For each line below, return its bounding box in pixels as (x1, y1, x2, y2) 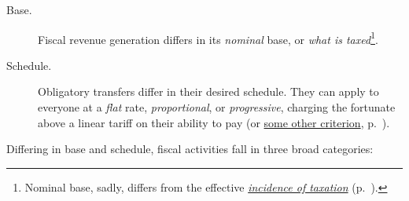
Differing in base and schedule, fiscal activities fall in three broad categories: (6, 141, 374, 157)
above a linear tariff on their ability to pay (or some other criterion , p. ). (38, 114, 390, 130)
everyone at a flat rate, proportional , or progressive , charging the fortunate (38, 99, 396, 115)
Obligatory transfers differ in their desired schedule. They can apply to (38, 83, 379, 100)
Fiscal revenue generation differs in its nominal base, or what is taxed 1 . (38, 28, 378, 47)
